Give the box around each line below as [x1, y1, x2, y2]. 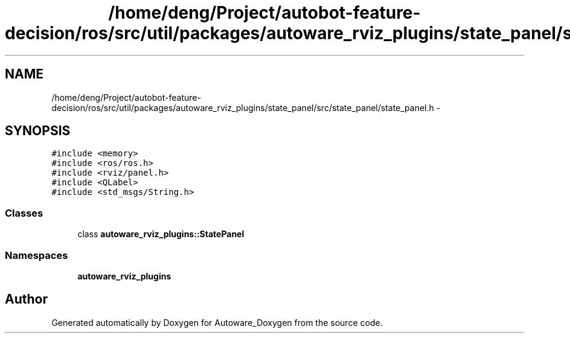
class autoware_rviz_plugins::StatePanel [77, 229, 245, 240]
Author [5, 292, 48, 307]
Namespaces [5, 249, 68, 261]
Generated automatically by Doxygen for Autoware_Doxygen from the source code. [51, 317, 383, 328]
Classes [5, 206, 43, 219]
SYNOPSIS [5, 123, 71, 139]
